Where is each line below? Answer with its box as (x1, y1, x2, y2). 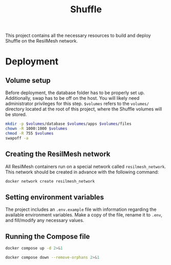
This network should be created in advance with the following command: (5, 169, 159, 175)
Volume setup (5, 76, 51, 85)
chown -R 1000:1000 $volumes (5, 126, 68, 131)
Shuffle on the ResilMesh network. (5, 38, 78, 44)
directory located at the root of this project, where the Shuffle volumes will (5, 106, 162, 112)
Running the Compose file (5, 232, 90, 241)
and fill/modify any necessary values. (5, 217, 84, 224)
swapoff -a (5, 136, 29, 141)
